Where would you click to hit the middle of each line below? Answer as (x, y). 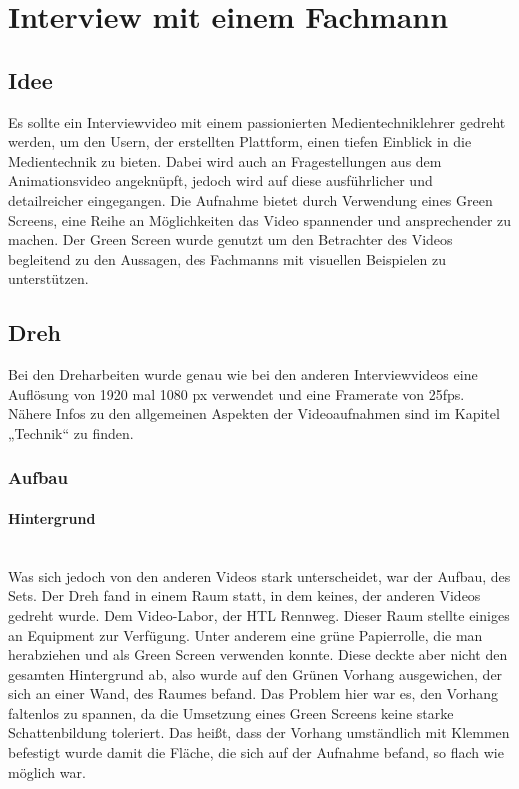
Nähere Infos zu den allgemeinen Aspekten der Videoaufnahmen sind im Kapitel (254, 413)
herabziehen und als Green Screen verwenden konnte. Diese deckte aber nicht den (258, 654)
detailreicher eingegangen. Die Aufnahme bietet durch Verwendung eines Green (250, 199)
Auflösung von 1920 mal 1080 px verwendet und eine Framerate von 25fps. (236, 393)
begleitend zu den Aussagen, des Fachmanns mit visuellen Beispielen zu (227, 258)
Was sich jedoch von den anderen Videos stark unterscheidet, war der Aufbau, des (259, 575)
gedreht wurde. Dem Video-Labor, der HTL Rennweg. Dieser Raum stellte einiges (259, 614)
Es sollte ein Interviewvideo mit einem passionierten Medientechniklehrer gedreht (257, 121)
